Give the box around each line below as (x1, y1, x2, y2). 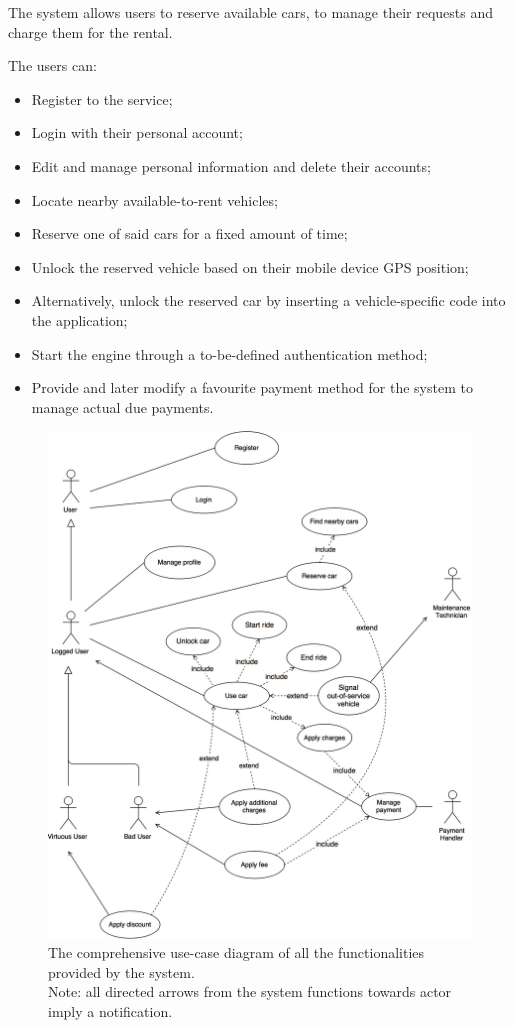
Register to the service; (31, 88, 173, 109)
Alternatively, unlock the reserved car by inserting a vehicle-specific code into (31, 290, 506, 311)
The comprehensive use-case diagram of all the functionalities (48, 942, 425, 963)
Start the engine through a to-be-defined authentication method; (31, 343, 428, 364)
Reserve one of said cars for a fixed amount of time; (31, 223, 348, 244)
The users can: (8, 55, 97, 76)
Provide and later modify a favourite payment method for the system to (31, 377, 473, 398)
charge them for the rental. (8, 21, 173, 42)
